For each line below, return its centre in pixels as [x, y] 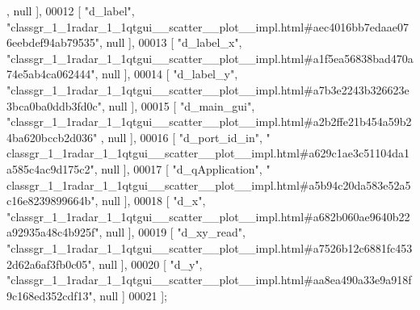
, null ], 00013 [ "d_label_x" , [170, 42]
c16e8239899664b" [51, 201]
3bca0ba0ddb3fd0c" [55, 105]
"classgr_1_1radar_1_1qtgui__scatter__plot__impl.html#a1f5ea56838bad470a [210, 58]
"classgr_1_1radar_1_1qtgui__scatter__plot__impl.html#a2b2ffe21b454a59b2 [209, 121]
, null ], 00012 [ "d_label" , [71, 10]
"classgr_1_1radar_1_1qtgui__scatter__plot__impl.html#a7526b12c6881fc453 [210, 247]
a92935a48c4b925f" [53, 232]
